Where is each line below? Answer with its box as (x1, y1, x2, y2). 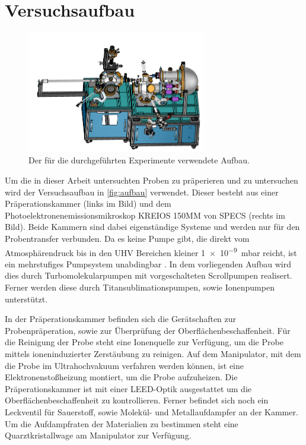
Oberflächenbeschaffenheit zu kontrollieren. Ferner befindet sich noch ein (5, 394, 269, 406)
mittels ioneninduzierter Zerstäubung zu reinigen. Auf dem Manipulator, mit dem (5, 348, 301, 360)
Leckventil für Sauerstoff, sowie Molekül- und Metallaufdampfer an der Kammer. (5, 406, 298, 418)
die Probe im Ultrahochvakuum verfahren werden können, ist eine (5, 359, 244, 371)
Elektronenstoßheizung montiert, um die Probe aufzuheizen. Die (5, 371, 238, 383)
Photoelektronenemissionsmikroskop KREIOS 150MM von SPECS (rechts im (5, 209, 285, 221)
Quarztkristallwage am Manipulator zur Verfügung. (5, 429, 192, 441)
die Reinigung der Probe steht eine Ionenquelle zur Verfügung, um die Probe (5, 336, 283, 348)
